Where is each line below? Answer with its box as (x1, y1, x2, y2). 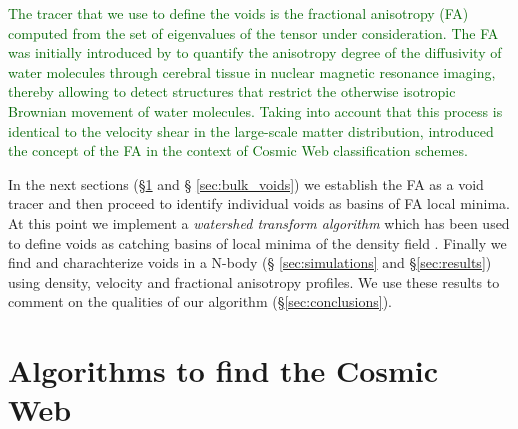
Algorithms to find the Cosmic (8, 350, 439, 391)
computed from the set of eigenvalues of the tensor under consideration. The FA (8, 22, 499, 43)
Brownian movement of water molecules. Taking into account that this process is (8, 100, 503, 121)
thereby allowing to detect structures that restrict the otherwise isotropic (8, 81, 456, 102)
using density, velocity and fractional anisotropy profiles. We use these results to (8, 271, 500, 292)
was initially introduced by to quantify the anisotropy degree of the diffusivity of (8, 42, 502, 63)
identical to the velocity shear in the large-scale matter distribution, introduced (8, 120, 494, 141)
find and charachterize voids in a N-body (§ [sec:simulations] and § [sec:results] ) (8, 252, 492, 273)
